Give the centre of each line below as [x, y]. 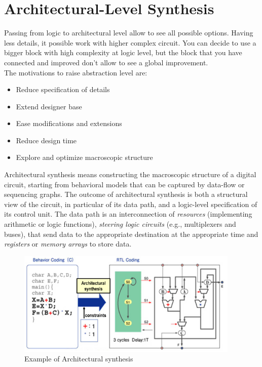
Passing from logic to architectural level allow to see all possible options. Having [129, 33]
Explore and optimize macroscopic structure [84, 157]
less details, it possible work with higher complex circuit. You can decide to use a [130, 42]
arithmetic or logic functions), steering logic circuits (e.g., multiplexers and [120, 224]
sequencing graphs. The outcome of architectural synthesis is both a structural [126, 194]
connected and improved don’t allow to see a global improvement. [106, 62]
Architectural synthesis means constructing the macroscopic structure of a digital [130, 174]
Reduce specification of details [63, 89]
